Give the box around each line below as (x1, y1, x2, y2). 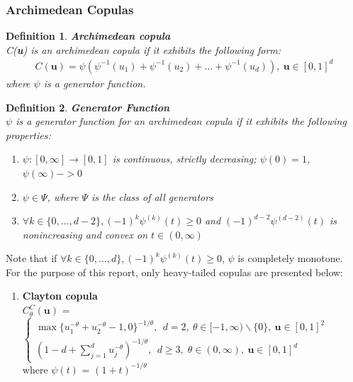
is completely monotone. (237, 251, 343, 266)
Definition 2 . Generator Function (6, 99, 170, 114)
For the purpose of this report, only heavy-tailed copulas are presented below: (6, 264, 343, 279)
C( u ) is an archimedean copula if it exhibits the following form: (6, 42, 281, 57)
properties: (6, 127, 51, 142)
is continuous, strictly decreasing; (112, 151, 257, 166)
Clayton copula (22, 288, 98, 303)
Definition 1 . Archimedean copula (6, 28, 171, 43)
